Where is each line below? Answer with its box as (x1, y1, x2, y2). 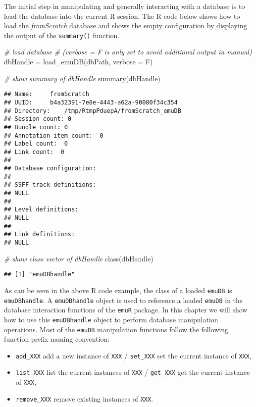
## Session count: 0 (4, 115, 72, 123)
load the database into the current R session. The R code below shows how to (4, 10, 240, 21)
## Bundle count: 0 (4, 123, 68, 131)
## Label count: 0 (4, 140, 68, 148)
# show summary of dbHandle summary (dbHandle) (4, 73, 161, 83)
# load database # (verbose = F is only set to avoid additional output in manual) (4, 47, 252, 57)
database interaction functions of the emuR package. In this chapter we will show (4, 305, 248, 315)
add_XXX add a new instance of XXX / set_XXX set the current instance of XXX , (15, 350, 252, 360)
